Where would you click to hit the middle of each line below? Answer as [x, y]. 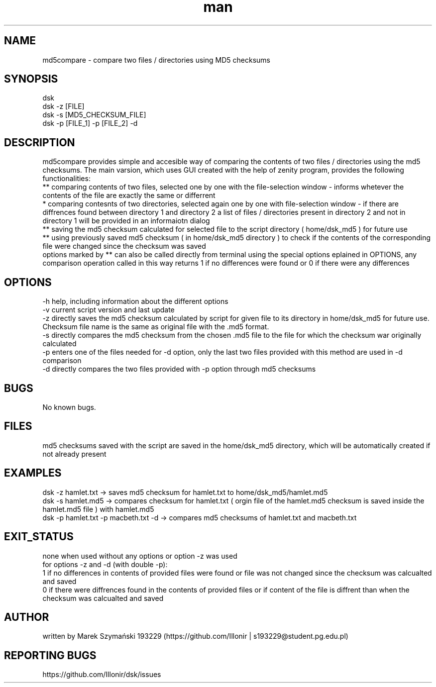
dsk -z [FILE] [63, 106]
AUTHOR [27, 617]
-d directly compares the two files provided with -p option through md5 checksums [179, 369]
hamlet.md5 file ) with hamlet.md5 [98, 509]
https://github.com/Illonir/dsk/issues [102, 675]
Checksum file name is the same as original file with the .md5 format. [156, 327]
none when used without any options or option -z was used [140, 556]
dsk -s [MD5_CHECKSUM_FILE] [94, 115]
